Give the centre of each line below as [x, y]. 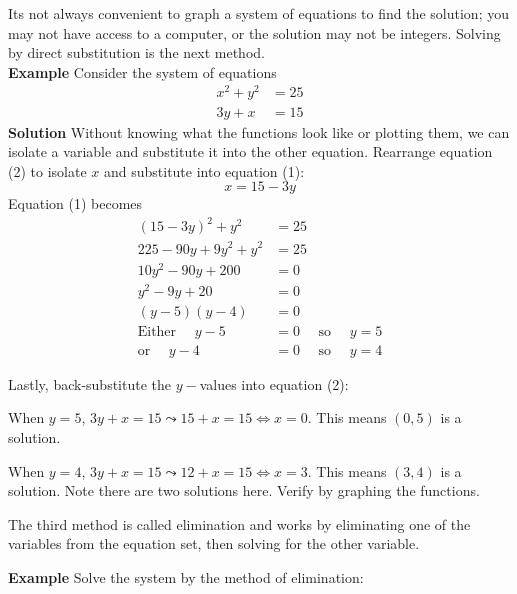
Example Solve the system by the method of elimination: [186, 577]
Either [157, 331]
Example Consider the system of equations [142, 71]
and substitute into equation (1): [204, 170]
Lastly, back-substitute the [89, 383]
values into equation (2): [274, 383]
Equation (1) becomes [75, 203]
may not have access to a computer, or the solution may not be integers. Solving [254, 32]
